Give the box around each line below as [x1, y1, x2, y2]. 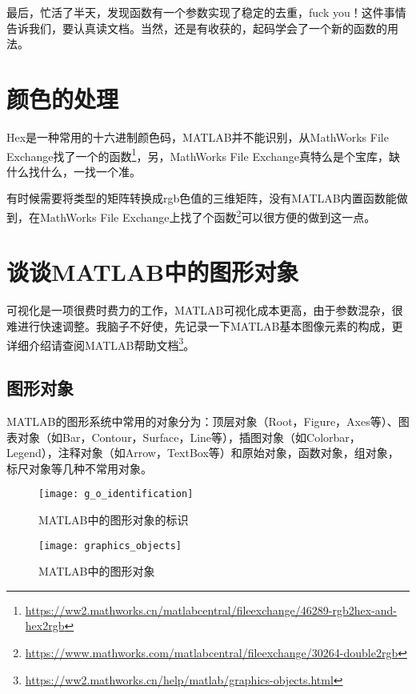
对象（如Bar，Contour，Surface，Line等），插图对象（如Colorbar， [17, 428, 361, 445]
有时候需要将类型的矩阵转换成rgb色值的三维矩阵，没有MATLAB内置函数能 [6, 190, 397, 207]
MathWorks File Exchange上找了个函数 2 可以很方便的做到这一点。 [39, 206, 376, 225]
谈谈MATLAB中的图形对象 [6, 255, 299, 288]
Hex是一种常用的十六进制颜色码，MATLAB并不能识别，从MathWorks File [6, 128, 389, 145]
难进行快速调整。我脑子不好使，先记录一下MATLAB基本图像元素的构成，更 [6, 317, 403, 334]
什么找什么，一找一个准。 [6, 162, 141, 179]
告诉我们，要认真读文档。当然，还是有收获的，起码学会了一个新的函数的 [6, 19, 387, 36]
